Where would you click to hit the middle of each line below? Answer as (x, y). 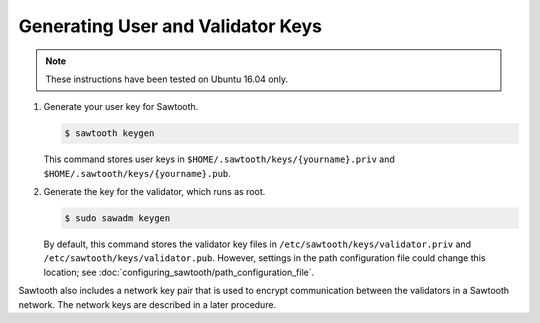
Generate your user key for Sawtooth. (121, 107)
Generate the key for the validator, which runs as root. (154, 192)
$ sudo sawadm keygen (117, 218)
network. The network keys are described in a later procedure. (147, 304)
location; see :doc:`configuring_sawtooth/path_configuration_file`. (179, 272)
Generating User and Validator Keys (170, 26)
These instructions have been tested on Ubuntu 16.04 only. (167, 79)
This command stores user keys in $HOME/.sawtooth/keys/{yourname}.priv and (219, 159)
